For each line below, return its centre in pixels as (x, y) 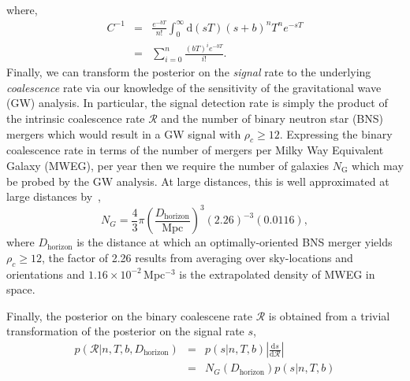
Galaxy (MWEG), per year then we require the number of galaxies (168, 165)
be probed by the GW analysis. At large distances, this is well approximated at (198, 181)
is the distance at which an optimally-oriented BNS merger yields (235, 242)
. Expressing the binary (336, 133)
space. (21, 289)
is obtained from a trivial (329, 315)
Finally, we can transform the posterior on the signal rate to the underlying (189, 72)
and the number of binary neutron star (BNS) (272, 118)
